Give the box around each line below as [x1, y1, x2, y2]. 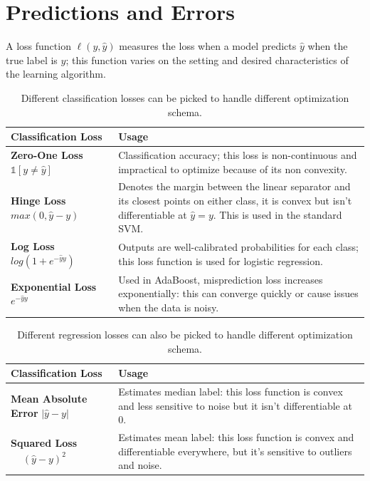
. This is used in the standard [213, 207, 342, 222]
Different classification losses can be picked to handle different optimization [21, 90, 349, 105]
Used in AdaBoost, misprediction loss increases [118, 271, 323, 286]
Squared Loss [11, 435, 77, 450]
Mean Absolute [11, 391, 88, 405]
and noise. [118, 457, 162, 472]
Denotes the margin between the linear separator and [118, 179, 351, 194]
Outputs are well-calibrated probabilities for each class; [118, 239, 359, 254]
